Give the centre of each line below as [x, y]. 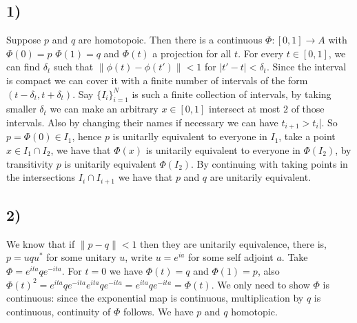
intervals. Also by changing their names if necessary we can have [142, 122]
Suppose [24, 40]
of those [308, 109]
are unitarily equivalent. [261, 177]
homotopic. [254, 311]
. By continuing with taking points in [269, 163]
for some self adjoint [231, 257]
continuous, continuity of [59, 311]
